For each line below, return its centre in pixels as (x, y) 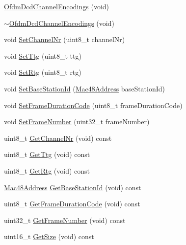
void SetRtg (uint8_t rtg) (43, 72)
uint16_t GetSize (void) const (49, 236)
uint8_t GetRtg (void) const (47, 170)
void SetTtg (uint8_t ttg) (43, 56)
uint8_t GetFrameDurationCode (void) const (72, 204)
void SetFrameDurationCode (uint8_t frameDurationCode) (93, 105)
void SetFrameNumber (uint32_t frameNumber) (77, 122)
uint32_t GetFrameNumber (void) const (65, 220)
